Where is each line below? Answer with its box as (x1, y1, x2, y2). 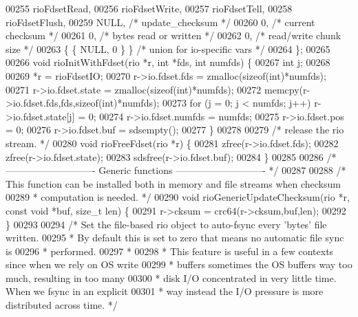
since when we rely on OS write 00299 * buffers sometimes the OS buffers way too (6, 257, 352, 272)
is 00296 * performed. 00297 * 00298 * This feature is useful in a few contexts (6, 243, 334, 258)
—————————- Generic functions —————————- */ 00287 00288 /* (6, 163, 346, 177)
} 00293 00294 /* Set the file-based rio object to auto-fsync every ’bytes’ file (6, 217, 327, 231)
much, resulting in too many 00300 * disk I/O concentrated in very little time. (6, 270, 337, 285)
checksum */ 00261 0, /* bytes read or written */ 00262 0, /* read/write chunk (6, 28, 341, 43)
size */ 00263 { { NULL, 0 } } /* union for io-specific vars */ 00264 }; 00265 (6, 41, 330, 56)
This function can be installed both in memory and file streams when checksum (6, 176, 341, 190)
